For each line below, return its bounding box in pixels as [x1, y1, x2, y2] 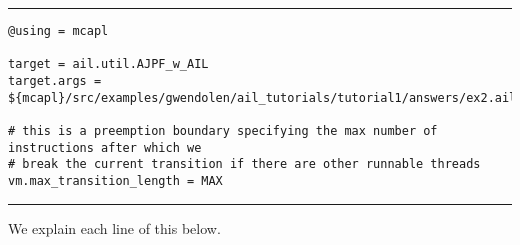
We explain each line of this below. [8, 217, 221, 238]
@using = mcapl [8, 24, 109, 38]
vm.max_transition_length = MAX [8, 173, 223, 188]
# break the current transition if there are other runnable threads [8, 157, 481, 172]
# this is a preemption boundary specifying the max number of [8, 123, 438, 138]
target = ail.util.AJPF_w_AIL [8, 57, 209, 72]
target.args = [8, 73, 102, 88]
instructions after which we [8, 140, 202, 155]
